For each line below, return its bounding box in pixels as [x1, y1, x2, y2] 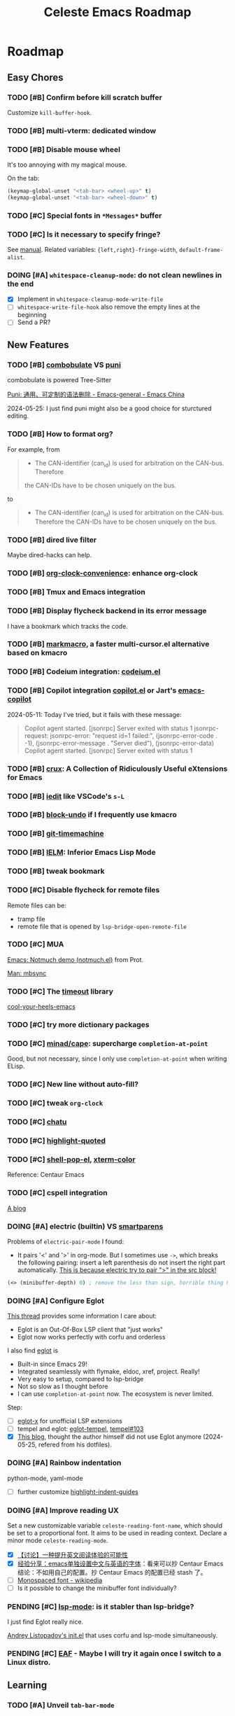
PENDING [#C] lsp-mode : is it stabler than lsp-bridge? [7, 1602, 194, 1612]
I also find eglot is [7, 1346, 58, 1355]
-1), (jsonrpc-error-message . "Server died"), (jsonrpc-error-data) [24, 739, 215, 747]
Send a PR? [17, 318, 51, 326]
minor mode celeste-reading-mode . [7, 1536, 108, 1544]
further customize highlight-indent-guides [17, 1487, 138, 1495]
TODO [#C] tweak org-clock [7, 1098, 104, 1108]
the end [7, 279, 34, 288]
